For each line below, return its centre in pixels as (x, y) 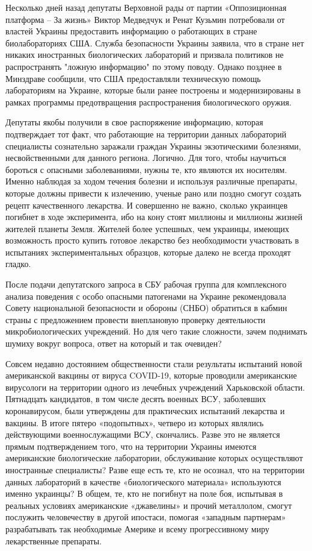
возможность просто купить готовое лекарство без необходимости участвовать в (152, 240)
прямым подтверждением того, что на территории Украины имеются (131, 446)
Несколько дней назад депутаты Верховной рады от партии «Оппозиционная (146, 7)
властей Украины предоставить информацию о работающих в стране (131, 31)
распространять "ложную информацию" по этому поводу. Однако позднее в (144, 66)
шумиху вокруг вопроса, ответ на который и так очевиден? (114, 343)
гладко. (18, 264)
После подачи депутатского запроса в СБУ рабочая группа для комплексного (146, 284)
